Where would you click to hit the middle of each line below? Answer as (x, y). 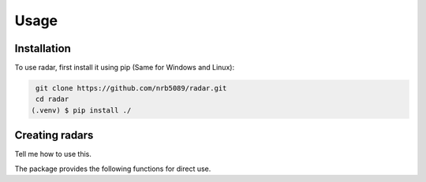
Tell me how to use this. (53, 154)
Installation (43, 48)
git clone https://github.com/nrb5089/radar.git (131, 88)
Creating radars (54, 135)
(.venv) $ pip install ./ (81, 110)
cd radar (52, 99)
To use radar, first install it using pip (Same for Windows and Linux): (125, 68)
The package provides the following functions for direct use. (113, 169)
